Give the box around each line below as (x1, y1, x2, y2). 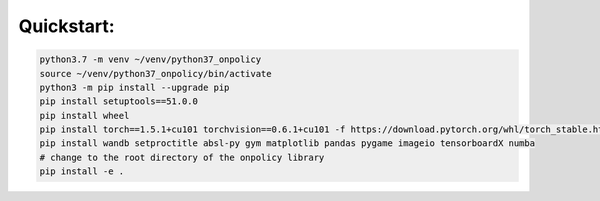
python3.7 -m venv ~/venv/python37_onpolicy (39, 54, 262, 65)
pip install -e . (39, 166, 125, 177)
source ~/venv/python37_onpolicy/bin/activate (39, 68, 272, 79)
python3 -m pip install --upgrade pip (39, 81, 230, 93)
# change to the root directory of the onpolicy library (39, 151, 325, 163)
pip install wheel (39, 110, 130, 121)
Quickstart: (18, 15, 115, 37)
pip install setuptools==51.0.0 (39, 96, 199, 107)
